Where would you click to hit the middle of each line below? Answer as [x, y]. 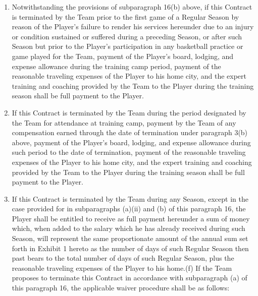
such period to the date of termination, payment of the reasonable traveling [129, 152]
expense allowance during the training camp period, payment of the [116, 66]
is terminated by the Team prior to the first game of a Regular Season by [125, 16]
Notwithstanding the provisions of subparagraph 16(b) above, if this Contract [132, 7]
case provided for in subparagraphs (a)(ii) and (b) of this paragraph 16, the [129, 209]
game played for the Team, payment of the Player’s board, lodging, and [123, 56]
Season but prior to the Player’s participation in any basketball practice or [127, 46]
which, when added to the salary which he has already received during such [128, 228]
